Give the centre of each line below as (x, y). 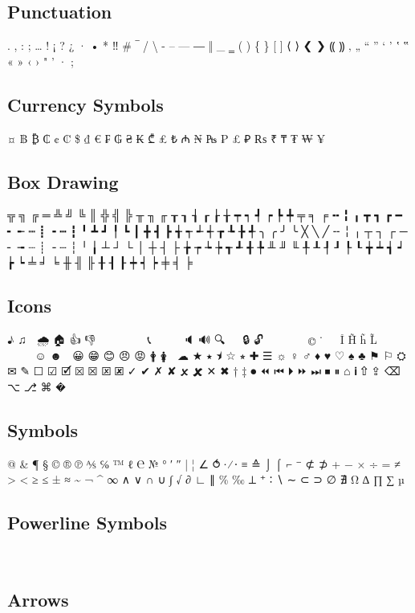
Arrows (38, 599)
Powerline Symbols (87, 523)
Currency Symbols (85, 104)
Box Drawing (63, 181)
